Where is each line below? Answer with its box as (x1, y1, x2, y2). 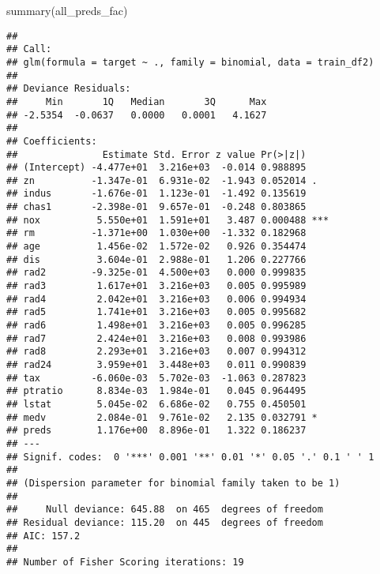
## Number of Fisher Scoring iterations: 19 (6, 556, 244, 568)
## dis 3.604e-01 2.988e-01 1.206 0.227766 (6, 253, 307, 265)
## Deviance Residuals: (6, 83, 131, 95)
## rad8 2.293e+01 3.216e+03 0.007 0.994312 (6, 346, 307, 358)
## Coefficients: (6, 135, 97, 147)
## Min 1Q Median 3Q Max (6, 96, 267, 107)
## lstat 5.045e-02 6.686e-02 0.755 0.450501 (6, 398, 307, 410)
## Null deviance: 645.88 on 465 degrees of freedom (6, 504, 323, 516)
